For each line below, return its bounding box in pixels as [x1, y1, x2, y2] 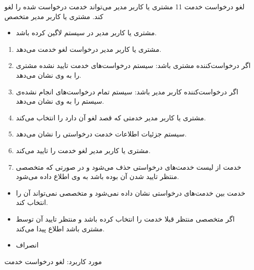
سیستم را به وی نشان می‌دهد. [16, 96, 104, 106]
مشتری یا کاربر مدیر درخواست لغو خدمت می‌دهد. [16, 44, 162, 54]
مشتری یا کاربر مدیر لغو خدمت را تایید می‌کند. [16, 145, 151, 155]
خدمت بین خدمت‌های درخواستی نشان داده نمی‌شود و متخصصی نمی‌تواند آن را [16, 187, 246, 198]
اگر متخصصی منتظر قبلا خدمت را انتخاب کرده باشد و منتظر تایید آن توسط [16, 213, 235, 224]
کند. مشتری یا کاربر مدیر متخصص [4, 11, 104, 21]
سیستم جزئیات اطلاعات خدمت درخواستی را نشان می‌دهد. [16, 129, 187, 139]
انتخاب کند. [16, 197, 48, 207]
